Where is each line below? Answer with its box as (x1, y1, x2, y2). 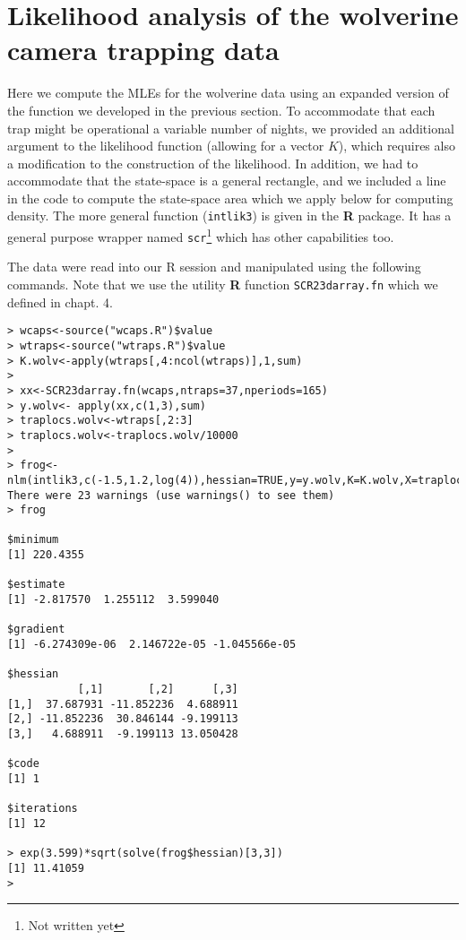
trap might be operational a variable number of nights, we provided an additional (7, 118, 454, 137)
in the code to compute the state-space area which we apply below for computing (7, 188, 453, 207)
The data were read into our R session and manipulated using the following (7, 257, 421, 276)
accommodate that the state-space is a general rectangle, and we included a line (7, 171, 446, 190)
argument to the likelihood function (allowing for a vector (7, 136, 324, 155)
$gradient (7, 623, 65, 636)
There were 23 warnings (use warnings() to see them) (7, 488, 335, 502)
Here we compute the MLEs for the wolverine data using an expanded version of (7, 83, 449, 102)
